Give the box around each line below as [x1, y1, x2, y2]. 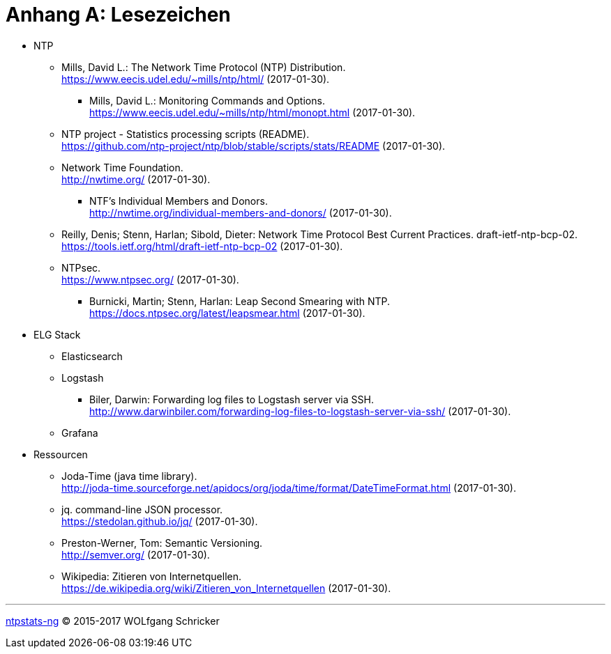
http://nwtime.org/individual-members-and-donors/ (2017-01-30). [89, 206, 392, 219]
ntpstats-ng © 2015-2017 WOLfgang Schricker [6, 614, 220, 627]
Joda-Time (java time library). [61, 469, 197, 482]
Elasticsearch [61, 350, 123, 362]
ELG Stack [33, 328, 81, 341]
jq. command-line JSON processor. [61, 503, 223, 515]
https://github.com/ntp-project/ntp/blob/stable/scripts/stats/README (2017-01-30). [61, 139, 446, 152]
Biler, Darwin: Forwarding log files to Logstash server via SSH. [89, 393, 374, 405]
